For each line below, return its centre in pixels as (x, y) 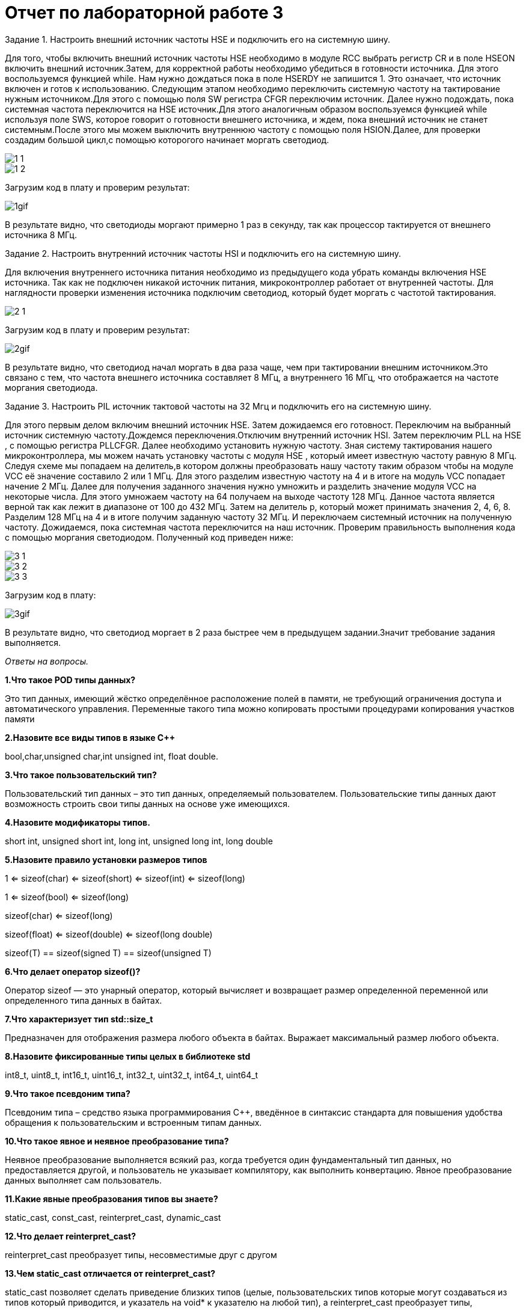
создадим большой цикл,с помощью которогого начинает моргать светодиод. (167, 140)
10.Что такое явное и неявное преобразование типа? (117, 1141)
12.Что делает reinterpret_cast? (70, 1236)
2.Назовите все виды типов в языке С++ (90, 737)
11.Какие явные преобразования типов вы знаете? (112, 1199)
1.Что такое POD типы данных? (70, 680)
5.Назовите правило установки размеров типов (106, 859)
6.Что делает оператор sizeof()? (73, 971)
